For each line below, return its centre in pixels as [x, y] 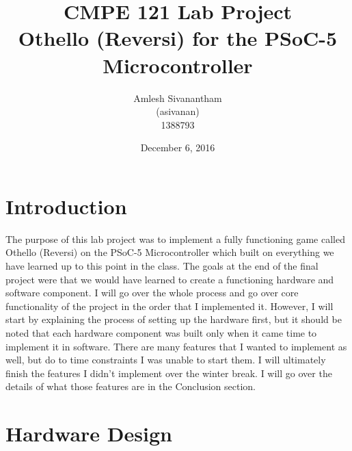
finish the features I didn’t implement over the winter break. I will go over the [169, 373]
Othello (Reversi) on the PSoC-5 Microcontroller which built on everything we [170, 252]
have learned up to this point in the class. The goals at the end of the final [162, 266]
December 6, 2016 [178, 147]
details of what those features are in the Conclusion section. [131, 386]
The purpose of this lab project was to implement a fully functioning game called [175, 239]
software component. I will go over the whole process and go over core [152, 293]
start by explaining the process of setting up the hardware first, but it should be [174, 319]
